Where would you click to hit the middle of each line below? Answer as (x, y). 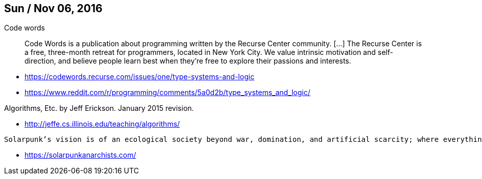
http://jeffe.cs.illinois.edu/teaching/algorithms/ (102, 124)
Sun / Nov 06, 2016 (53, 8)
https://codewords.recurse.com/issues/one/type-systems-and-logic (140, 77)
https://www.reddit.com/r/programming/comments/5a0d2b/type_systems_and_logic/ (167, 93)
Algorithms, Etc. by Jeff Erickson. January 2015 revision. (99, 108)
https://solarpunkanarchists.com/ (80, 155)
